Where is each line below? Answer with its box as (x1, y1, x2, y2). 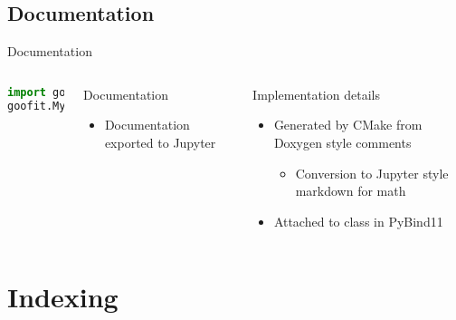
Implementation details (252, 84, 380, 103)
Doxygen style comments (273, 132, 412, 151)
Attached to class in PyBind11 (273, 211, 443, 230)
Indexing (7, 277, 119, 315)
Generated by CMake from (273, 115, 423, 134)
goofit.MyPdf (7, 99, 85, 112)
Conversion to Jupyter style (295, 163, 449, 182)
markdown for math (295, 181, 406, 200)
